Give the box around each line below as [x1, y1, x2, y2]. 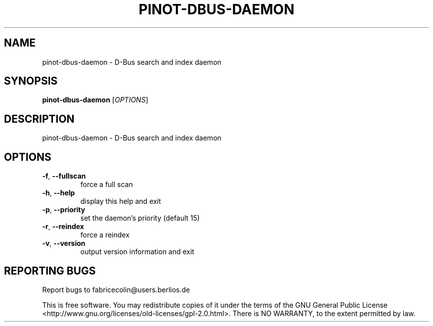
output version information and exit [80, 247, 194, 256]
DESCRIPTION [4, 112, 75, 125]
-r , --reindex [42, 222, 84, 231]
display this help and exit [80, 197, 161, 206]
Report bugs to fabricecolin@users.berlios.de [42, 285, 190, 294]
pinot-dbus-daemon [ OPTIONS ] [42, 95, 148, 104]
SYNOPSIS [4, 75, 58, 88]
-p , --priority [42, 205, 86, 214]
